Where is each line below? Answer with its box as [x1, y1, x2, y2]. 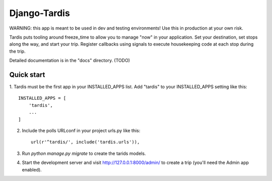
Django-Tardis [9, 8, 70, 19]
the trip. [9, 48, 26, 54]
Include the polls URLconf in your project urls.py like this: [22, 127, 141, 133]
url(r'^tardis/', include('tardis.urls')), [31, 139, 140, 145]
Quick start [9, 70, 45, 79]
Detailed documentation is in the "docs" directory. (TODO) [9, 58, 130, 64]
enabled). [22, 166, 42, 172]
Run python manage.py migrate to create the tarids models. [22, 150, 146, 156]
